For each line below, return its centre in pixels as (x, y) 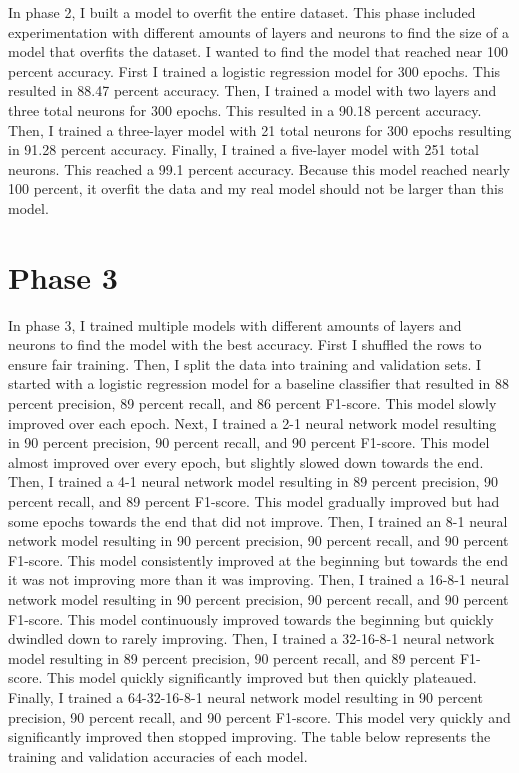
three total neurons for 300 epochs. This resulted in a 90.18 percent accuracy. (245, 109)
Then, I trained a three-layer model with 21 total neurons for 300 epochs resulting (260, 129)
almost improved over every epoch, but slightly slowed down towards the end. (246, 461)
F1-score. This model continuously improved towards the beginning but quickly (251, 618)
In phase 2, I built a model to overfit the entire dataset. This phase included (242, 12)
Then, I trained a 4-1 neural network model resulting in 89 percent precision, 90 (253, 481)
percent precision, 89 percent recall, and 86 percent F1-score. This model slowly (252, 403)
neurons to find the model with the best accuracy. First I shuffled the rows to (245, 344)
